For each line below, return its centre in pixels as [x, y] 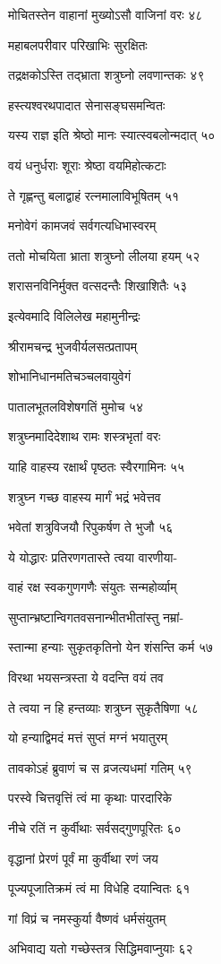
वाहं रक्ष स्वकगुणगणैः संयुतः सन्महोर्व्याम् [93, 587]
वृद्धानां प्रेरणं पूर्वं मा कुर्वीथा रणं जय [83, 858]
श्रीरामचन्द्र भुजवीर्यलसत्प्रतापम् [72, 346]
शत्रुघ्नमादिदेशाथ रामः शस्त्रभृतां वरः [85, 436]
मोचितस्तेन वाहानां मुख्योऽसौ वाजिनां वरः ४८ [106, 14]
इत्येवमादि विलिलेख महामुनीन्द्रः [74, 315]
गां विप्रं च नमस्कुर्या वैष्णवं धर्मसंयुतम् [87, 918]
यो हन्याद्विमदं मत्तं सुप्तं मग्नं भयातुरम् [88, 738]
